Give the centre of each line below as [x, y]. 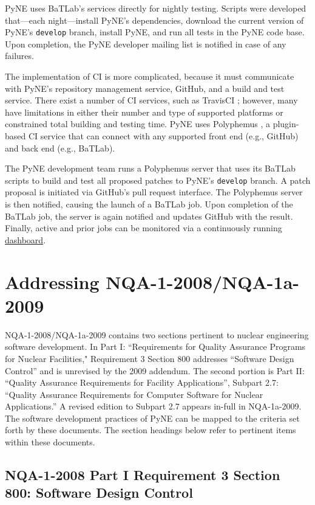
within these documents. [50, 442]
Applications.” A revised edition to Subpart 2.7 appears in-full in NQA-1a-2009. [153, 406]
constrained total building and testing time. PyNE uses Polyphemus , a [137, 124]
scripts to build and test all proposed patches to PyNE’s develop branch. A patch [158, 180]
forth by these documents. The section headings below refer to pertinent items [151, 430]
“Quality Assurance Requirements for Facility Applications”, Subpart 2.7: [142, 382]
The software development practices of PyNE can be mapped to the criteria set [152, 418]
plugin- [286, 124]
